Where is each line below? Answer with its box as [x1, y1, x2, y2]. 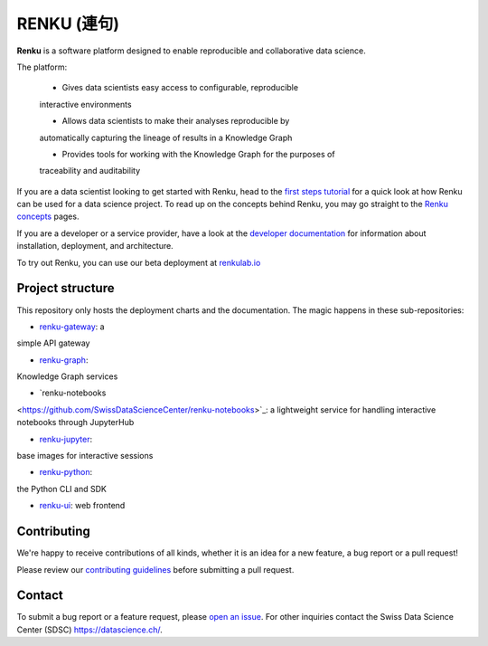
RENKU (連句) [16, 14, 120, 33]
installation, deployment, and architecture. [16, 241, 174, 252]
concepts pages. [16, 211, 80, 222]
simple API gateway [16, 337, 90, 348]
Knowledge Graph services [16, 371, 118, 382]
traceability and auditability [39, 166, 140, 176]
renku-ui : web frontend [39, 500, 126, 511]
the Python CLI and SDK [16, 483, 108, 494]
